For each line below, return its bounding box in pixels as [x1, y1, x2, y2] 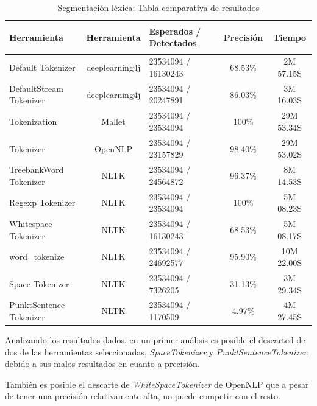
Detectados [149, 37, 197, 49]
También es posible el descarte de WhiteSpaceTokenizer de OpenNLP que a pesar [5, 377, 309, 390]
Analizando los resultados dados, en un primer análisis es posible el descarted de [5, 334, 305, 346]
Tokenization [9, 115, 57, 128]
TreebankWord [9, 163, 64, 176]
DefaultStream [9, 82, 63, 94]
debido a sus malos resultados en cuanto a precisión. [5, 357, 200, 370]
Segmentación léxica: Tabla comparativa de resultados [57, 1, 260, 13]
